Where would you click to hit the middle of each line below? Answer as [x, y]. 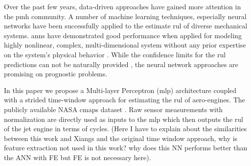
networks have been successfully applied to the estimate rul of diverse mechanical [126, 26]
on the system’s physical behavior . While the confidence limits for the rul [115, 54]
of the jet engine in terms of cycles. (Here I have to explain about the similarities [125, 129]
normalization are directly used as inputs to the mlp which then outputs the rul [124, 119]
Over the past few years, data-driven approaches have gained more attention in [123, 6]
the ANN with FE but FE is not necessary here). [78, 157]
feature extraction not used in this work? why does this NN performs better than [126, 148]
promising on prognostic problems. [56, 74]
